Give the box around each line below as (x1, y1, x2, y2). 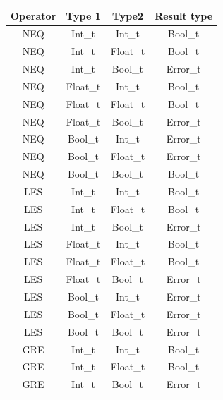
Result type (155, 8, 213, 23)
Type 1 (66, 8, 101, 23)
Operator (11, 8, 56, 23)
